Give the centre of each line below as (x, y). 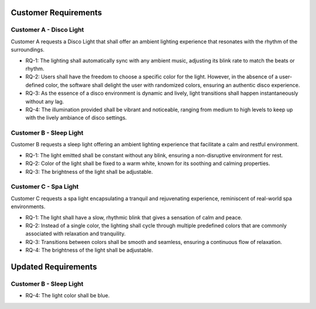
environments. (28, 207)
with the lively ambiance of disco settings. (76, 118)
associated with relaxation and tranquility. (75, 234)
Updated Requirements (54, 267)
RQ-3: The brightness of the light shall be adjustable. (89, 171)
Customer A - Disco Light (47, 30)
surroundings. (28, 50)
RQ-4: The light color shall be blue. (68, 296)
